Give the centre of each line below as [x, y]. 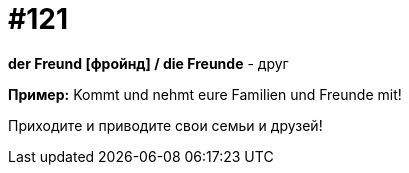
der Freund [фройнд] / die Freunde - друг [148, 63]
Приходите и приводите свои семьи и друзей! [165, 125]
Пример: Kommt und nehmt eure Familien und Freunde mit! [205, 94]
